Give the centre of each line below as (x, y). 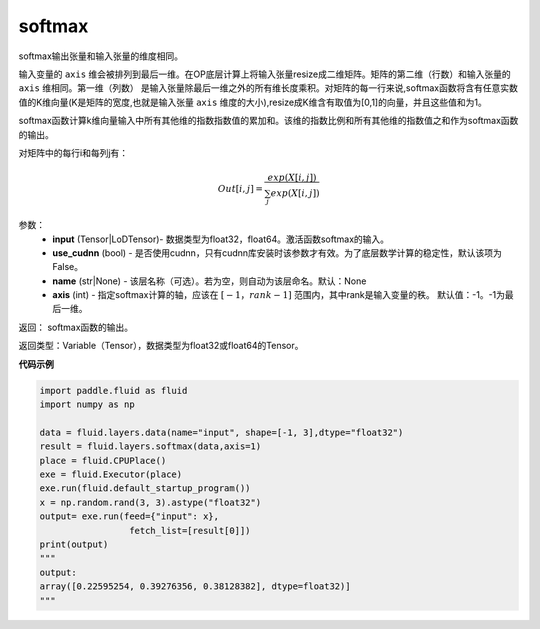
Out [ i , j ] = (240, 188)
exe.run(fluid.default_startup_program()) (145, 488)
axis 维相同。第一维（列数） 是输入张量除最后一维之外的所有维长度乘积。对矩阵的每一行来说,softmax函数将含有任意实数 (268, 88)
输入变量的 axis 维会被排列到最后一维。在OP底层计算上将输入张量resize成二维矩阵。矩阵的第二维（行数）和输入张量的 (264, 74)
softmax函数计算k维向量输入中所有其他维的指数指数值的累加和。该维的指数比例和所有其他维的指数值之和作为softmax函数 (268, 121)
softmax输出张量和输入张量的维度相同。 (101, 56)
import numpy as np (87, 404)
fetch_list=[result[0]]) (189, 530)
